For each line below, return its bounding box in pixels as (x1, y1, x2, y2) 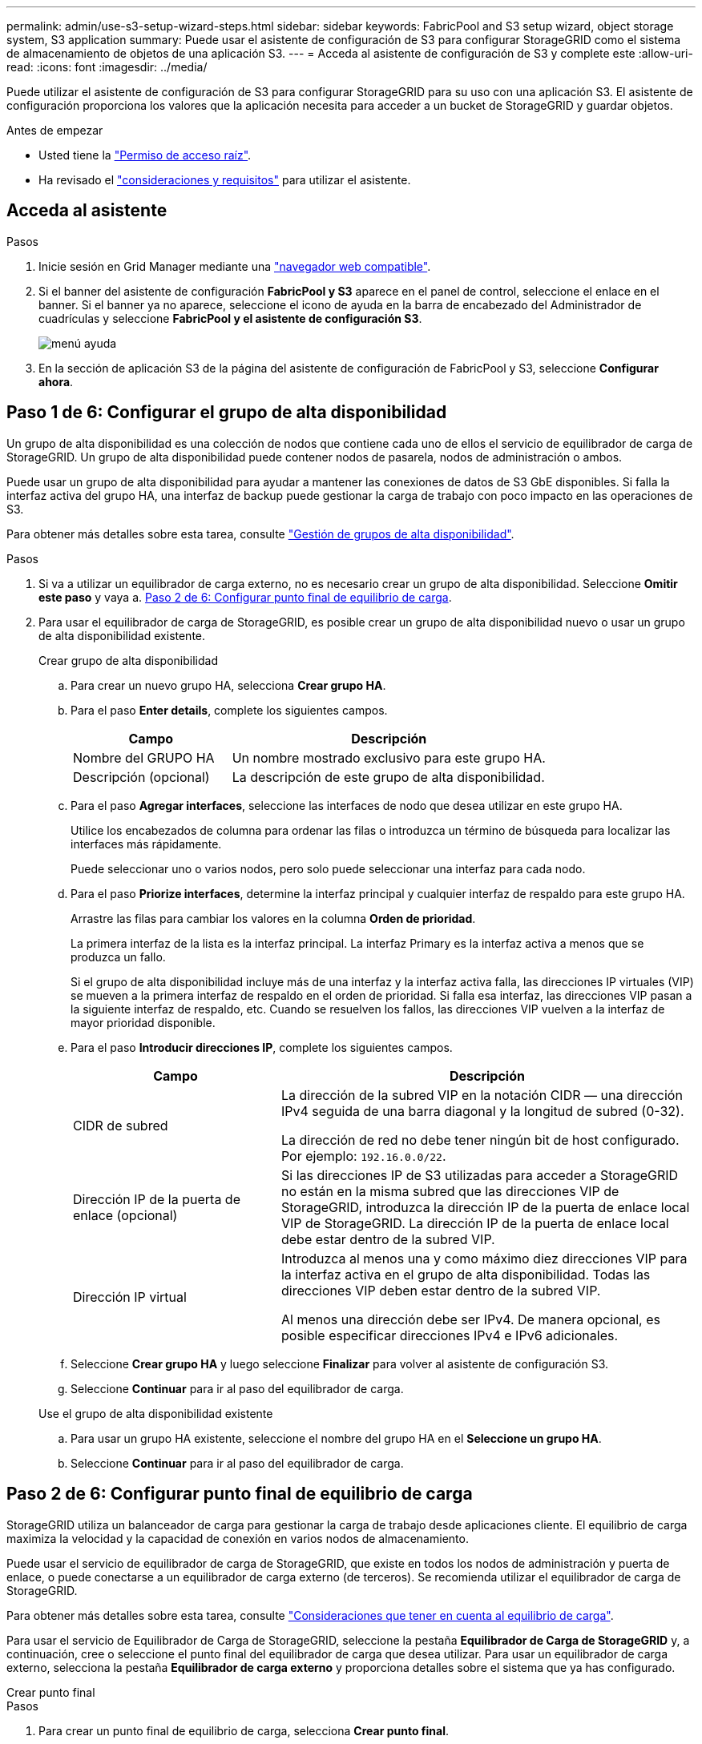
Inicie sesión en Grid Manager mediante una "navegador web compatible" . (38, 259, 431, 273)
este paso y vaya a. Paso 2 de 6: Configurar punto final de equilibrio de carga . (38, 590, 452, 604)
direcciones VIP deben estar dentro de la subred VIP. (280, 1282, 601, 1299)
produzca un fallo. (71, 949, 166, 964)
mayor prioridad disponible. (71, 1015, 216, 1029)
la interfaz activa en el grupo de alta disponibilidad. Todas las (280, 1266, 651, 1283)
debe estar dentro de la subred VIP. (280, 1230, 495, 1247)
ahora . (38, 374, 74, 389)
